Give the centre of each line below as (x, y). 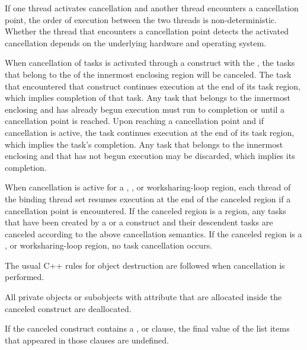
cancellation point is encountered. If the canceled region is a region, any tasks (145, 210)
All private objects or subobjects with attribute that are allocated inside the (143, 297)
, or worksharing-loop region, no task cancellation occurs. (109, 245)
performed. (25, 277)
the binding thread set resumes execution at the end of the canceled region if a (148, 198)
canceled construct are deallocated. (68, 308)
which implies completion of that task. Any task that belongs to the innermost (148, 98)
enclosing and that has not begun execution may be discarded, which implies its (150, 156)
